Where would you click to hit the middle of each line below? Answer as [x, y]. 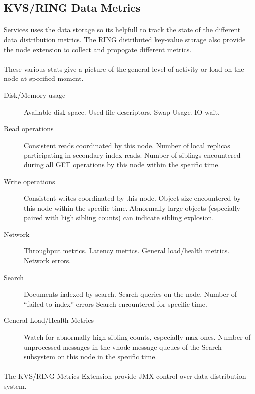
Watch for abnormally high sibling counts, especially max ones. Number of [137, 337]
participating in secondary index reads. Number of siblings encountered [132, 155]
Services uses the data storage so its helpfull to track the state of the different [122, 30]
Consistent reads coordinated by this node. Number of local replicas [127, 145]
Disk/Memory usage [35, 95]
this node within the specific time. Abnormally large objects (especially [132, 207]
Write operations [30, 181]
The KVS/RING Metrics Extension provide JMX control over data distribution [125, 376]
